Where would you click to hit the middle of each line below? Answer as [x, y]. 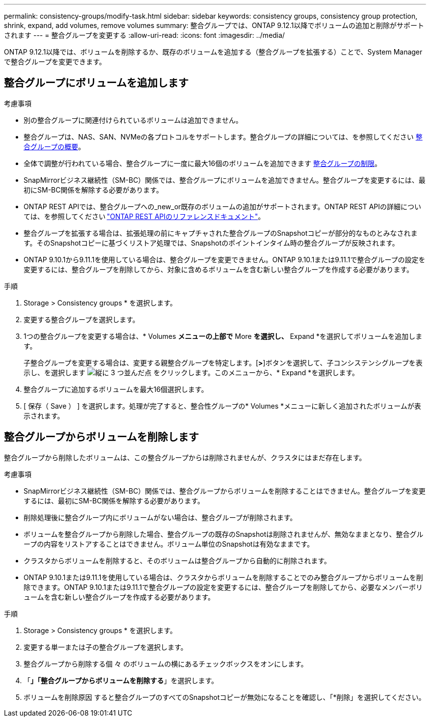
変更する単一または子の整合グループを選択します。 [106, 647]
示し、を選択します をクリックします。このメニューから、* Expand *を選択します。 [191, 372]
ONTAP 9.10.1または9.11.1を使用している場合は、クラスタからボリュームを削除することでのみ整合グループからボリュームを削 [223, 577]
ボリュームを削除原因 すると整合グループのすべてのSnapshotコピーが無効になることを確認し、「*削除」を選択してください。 [225, 697]
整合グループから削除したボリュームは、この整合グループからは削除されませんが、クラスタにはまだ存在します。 [185, 457]
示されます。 [44, 416]
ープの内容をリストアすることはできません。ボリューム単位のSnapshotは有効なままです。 [169, 544]
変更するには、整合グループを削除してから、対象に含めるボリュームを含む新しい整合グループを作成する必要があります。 [219, 269]
